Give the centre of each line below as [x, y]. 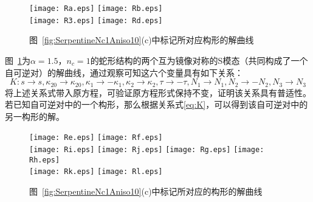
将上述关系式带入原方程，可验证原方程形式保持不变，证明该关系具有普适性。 [158, 92]
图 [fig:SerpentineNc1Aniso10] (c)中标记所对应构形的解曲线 [142, 40]
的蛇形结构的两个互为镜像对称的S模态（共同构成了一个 [199, 60]
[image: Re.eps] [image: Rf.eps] [96, 138]
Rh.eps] [45, 160]
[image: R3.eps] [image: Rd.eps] [96, 20]
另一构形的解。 [35, 116]
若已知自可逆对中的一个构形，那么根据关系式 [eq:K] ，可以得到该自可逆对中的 [156, 104]
